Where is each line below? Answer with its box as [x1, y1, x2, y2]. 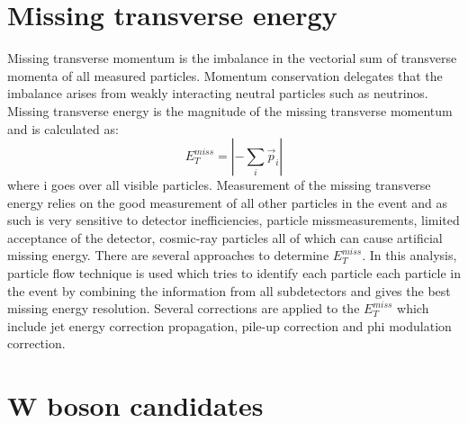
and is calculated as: [7, 119, 119, 138]
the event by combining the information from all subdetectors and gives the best [7, 281, 451, 300]
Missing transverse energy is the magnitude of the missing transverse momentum [7, 101, 453, 120]
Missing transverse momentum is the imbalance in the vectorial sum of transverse [7, 49, 457, 67]
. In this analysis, [362, 246, 457, 265]
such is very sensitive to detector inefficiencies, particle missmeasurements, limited [7, 211, 460, 229]
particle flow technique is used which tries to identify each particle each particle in [7, 264, 461, 283]
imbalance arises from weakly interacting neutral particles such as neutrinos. [7, 84, 428, 103]
